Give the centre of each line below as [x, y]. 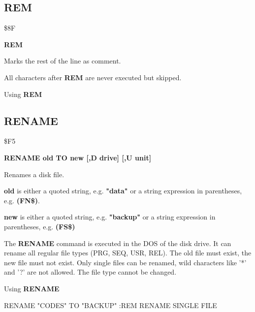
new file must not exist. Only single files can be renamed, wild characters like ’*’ [125, 262]
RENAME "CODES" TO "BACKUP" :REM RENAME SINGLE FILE [111, 305]
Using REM [23, 94]
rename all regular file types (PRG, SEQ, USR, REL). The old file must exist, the [128, 253]
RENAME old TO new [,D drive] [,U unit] [78, 157]
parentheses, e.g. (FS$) [40, 226]
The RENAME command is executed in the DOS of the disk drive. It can [118, 243]
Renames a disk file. [34, 174]
